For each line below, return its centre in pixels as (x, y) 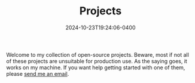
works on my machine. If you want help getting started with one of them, (96, 67)
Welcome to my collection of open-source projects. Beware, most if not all (98, 54)
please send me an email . (38, 73)
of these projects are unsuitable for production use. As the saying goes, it (97, 61)
